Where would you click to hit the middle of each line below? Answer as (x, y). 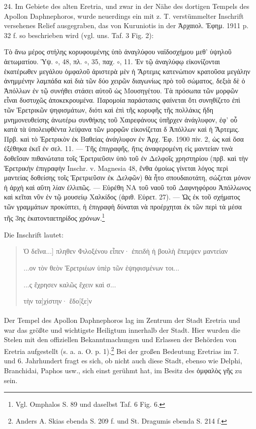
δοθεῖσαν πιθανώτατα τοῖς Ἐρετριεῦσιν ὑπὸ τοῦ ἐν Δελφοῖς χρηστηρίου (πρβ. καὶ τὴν (126, 158)
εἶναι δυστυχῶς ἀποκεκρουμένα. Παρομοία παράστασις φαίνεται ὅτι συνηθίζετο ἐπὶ (122, 100)
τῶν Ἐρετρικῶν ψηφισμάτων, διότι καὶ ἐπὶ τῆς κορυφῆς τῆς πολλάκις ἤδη (109, 109)
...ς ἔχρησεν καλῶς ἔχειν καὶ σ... (70, 284)
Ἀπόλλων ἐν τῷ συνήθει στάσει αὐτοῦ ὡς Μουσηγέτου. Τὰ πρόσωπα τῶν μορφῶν (121, 90)
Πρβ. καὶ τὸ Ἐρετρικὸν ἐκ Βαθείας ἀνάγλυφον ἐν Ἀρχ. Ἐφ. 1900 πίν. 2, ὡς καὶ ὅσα (124, 138)
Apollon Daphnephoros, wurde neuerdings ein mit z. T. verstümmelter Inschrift (124, 16)
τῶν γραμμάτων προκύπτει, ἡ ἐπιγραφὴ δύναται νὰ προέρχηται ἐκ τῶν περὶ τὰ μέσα (123, 206)
